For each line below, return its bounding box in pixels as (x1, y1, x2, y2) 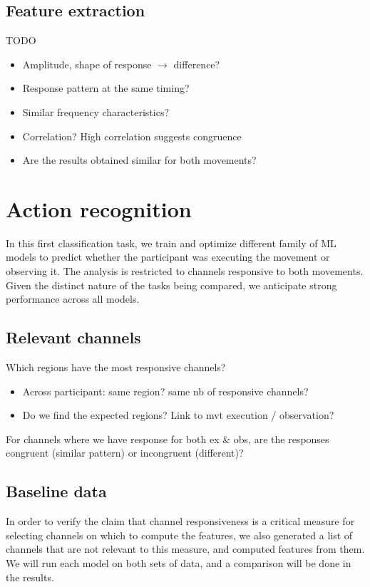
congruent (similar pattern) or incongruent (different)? (6, 445, 244, 460)
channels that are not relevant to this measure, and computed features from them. (6, 541, 365, 556)
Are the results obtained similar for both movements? (22, 152, 257, 167)
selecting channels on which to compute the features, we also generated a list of (6, 527, 353, 542)
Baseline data (6, 480, 107, 502)
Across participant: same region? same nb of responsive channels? (22, 383, 309, 398)
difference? (173, 56, 220, 71)
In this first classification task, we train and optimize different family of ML (6, 235, 336, 250)
